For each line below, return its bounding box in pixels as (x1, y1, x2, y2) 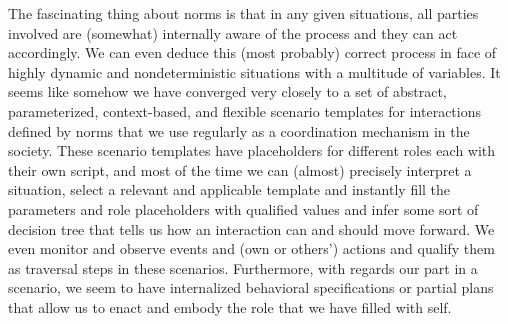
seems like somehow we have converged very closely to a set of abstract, (8, 81, 447, 102)
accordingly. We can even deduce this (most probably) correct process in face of (8, 42, 497, 63)
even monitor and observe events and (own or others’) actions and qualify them (8, 238, 495, 259)
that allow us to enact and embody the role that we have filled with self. (8, 296, 452, 317)
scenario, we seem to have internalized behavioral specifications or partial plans (8, 277, 494, 298)
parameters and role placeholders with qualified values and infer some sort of (8, 198, 479, 219)
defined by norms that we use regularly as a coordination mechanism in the (8, 120, 470, 141)
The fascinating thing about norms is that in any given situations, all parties (8, 3, 479, 23)
